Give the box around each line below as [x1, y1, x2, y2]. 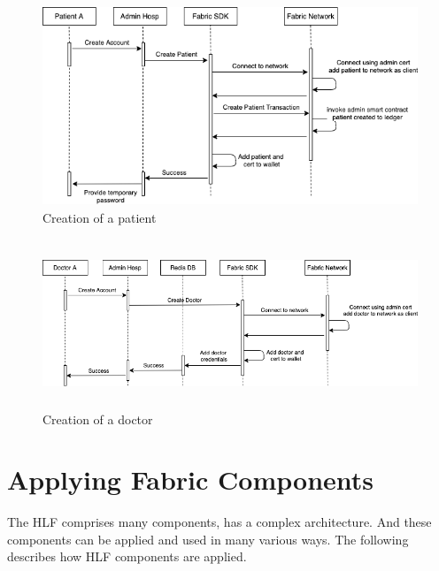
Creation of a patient [42, 209, 157, 227]
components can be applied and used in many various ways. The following [7, 529, 409, 548]
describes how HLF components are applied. [7, 547, 247, 566]
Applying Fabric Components [7, 461, 374, 498]
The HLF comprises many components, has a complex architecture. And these [7, 513, 432, 531]
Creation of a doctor [42, 409, 153, 428]
